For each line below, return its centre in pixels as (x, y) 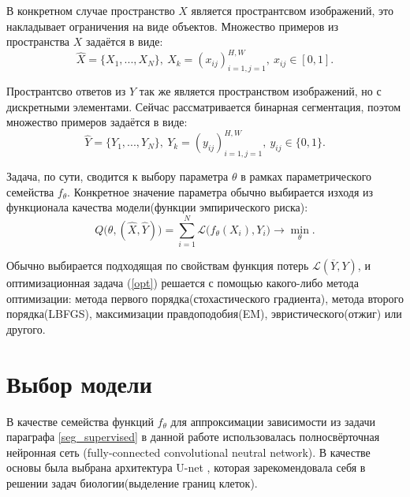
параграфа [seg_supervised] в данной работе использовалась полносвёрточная (193, 437)
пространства (38, 41)
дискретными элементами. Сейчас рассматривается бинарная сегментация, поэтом (204, 106)
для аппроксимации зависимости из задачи (273, 421)
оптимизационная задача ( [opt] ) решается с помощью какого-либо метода (183, 283)
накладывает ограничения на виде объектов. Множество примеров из (173, 26)
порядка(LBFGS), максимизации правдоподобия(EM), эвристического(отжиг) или (204, 314)
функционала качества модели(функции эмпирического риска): (157, 207)
